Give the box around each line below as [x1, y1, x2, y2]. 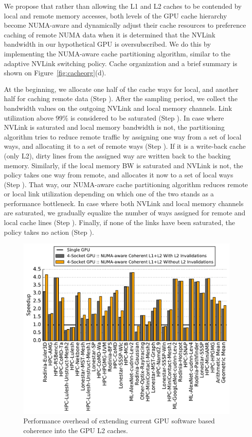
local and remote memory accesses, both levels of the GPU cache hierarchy [4, 10, 227, 20]
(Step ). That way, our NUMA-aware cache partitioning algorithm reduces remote [4, 179, 248, 189]
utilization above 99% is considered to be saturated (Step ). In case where [4, 112, 224, 122]
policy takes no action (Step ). [4, 227, 94, 237]
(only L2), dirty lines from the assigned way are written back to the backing [4, 150, 231, 160]
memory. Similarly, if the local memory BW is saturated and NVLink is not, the [4, 160, 243, 170]
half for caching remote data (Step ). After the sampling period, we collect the [4, 93, 238, 104]
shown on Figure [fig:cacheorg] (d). [4, 68, 107, 78]
